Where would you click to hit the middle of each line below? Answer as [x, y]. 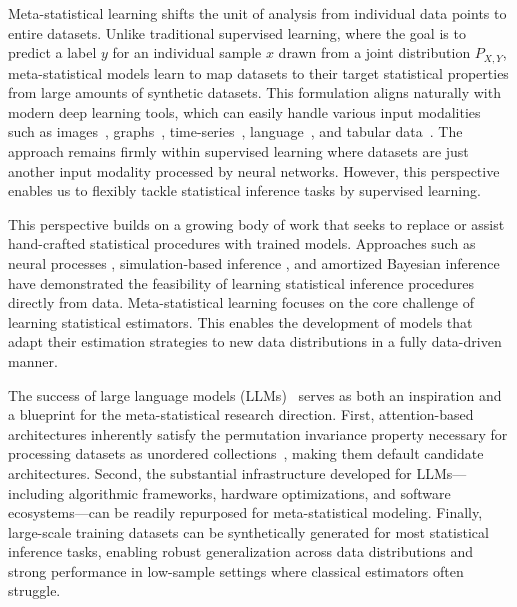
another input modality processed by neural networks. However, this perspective [254, 170]
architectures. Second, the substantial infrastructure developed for [210, 472]
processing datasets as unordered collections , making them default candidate [246, 453]
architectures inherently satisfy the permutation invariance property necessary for [258, 433]
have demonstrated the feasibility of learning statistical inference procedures [241, 282]
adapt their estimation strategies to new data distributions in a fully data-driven [255, 341]
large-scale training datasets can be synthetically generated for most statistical [248, 531]
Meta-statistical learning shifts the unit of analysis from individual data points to [257, 13]
